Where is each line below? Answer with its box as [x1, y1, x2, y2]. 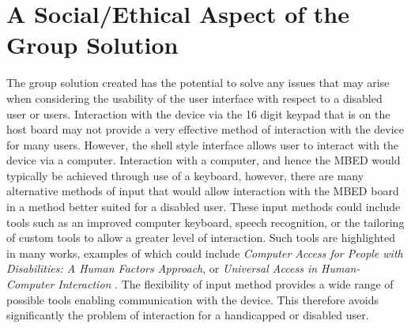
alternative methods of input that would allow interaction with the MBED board [6, 183, 399, 199]
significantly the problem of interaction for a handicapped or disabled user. [6, 307, 369, 323]
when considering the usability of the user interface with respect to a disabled [6, 89, 383, 106]
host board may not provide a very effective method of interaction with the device [6, 121, 405, 138]
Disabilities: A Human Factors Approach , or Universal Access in [6, 260, 318, 277]
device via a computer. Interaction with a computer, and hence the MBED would [6, 152, 401, 168]
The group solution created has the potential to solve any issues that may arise [6, 74, 390, 91]
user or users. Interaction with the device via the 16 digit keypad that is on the [6, 105, 390, 122]
